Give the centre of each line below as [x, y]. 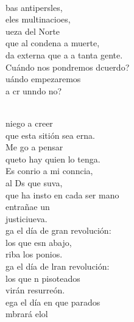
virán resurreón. [35, 290]
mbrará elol [27, 314]
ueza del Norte [33, 31]
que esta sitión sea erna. [50, 135]
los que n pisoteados [43, 278]
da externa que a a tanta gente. [64, 54]
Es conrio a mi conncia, [49, 171]
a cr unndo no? [34, 90]
